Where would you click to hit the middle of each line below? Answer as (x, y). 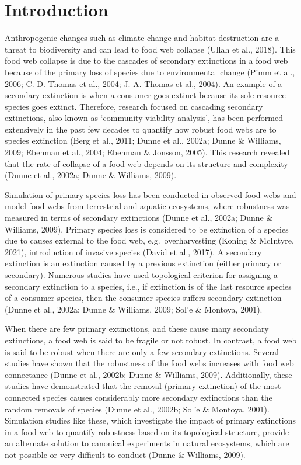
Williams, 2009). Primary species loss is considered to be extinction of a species (147, 229)
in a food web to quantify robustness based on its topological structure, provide (147, 431)
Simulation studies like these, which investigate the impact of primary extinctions (150, 420)
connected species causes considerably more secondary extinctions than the (139, 397)
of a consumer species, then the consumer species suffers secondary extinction (143, 298)
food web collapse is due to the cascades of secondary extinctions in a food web (146, 60)
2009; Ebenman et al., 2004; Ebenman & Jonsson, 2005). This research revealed (147, 152)
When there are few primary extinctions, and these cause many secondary (137, 329)
